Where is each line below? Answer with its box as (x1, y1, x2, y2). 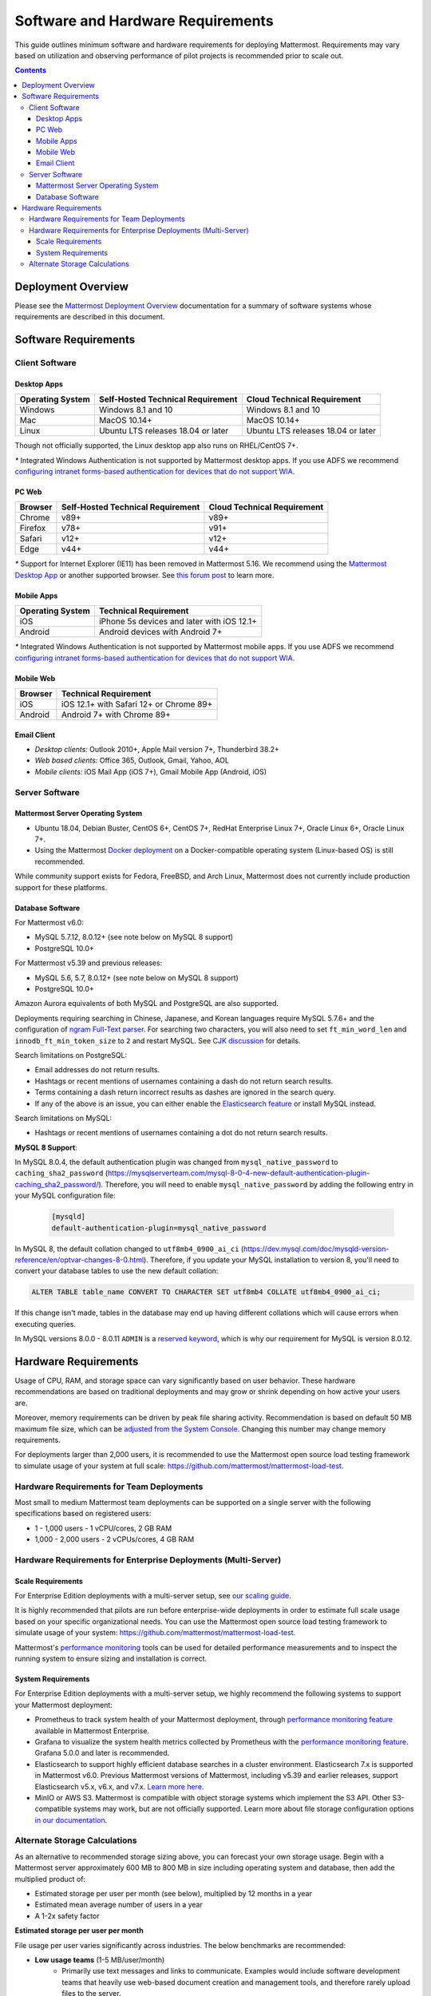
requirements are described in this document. (14, 312, 165, 322)
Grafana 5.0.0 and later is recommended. (34, 1748, 170, 1758)
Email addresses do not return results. (34, 1065, 160, 1075)
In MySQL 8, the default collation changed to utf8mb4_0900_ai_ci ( (14, 1244, 244, 1253)
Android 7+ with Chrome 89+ (61, 709, 171, 720)
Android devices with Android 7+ (98, 627, 223, 638)
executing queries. (14, 1319, 76, 1329)
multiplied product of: (14, 1874, 86, 1883)
